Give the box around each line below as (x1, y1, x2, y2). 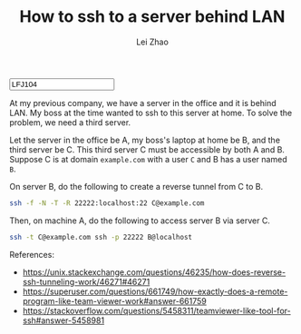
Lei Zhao (135, 36, 170, 47)
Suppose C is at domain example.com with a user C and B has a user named (9, 153, 287, 164)
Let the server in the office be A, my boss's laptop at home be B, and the (9, 134, 281, 145)
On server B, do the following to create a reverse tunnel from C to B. (9, 181, 264, 192)
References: (9, 249, 54, 260)
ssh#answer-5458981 (22, 315, 105, 326)
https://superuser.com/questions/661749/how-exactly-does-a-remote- (22, 286, 288, 297)
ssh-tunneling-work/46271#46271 (22, 276, 150, 287)
